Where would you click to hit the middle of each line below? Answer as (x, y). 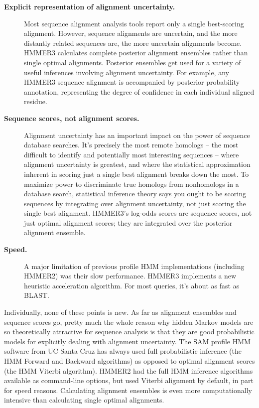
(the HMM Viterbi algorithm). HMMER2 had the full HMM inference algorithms (129, 370)
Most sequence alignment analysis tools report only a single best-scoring (134, 23)
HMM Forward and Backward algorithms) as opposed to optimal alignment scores (129, 361)
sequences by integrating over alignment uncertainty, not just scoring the (135, 203)
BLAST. (37, 295)
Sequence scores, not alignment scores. (72, 118)
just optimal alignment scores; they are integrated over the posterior (128, 222)
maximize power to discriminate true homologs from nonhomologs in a (131, 184)
